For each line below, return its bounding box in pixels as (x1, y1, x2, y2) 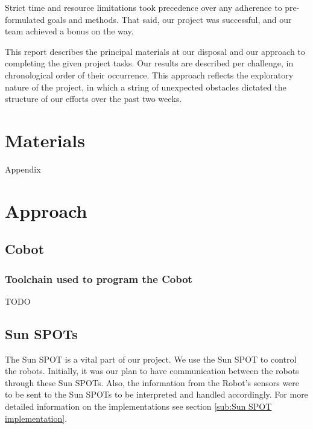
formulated (5, 13, 45, 25)
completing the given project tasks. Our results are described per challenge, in (5, 57, 294, 69)
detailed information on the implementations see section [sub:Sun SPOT (5, 400, 272, 413)
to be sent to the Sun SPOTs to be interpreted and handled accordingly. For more (5, 388, 308, 401)
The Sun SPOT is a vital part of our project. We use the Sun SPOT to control (5, 352, 297, 365)
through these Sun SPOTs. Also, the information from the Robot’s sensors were (5, 376, 300, 389)
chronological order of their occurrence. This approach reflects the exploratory (5, 68, 294, 81)
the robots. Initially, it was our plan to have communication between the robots (5, 364, 299, 377)
